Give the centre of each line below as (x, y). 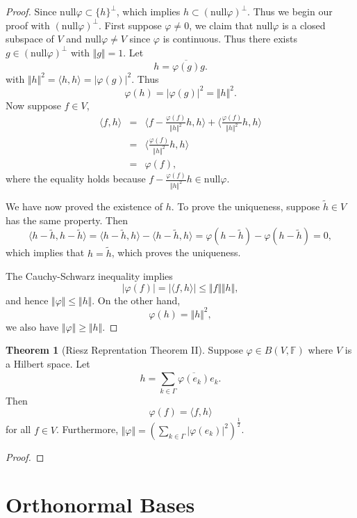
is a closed (304, 25)
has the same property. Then (67, 220)
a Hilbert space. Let (48, 364)
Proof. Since (31, 11)
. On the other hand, (136, 300)
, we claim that (221, 25)
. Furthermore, (88, 429)
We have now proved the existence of (84, 206)
